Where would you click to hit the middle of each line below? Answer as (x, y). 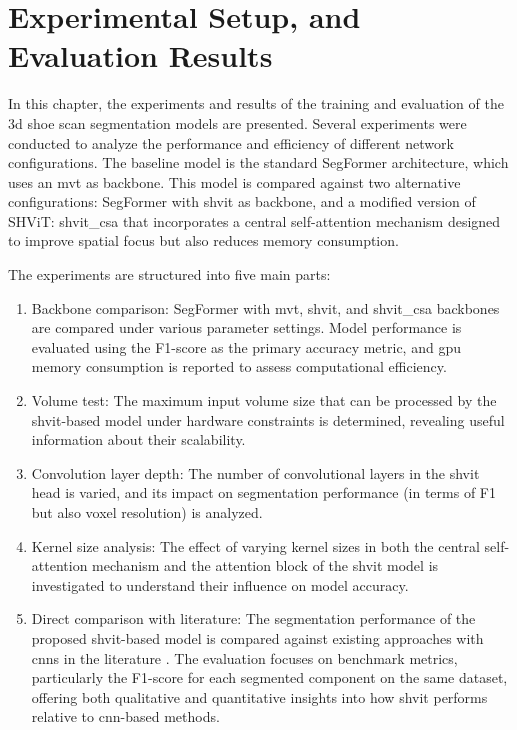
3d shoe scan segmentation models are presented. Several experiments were (237, 122)
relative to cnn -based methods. (125, 716)
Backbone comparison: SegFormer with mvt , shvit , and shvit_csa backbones (265, 307)
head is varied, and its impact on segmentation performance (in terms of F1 (263, 492)
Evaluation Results (140, 55)
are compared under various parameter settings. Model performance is (246, 327)
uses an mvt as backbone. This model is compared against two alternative (234, 181)
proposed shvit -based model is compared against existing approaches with (257, 637)
